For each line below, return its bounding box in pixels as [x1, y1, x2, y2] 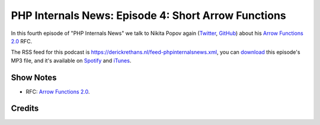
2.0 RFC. [11, 37, 33, 44]
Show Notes [11, 72, 57, 82]
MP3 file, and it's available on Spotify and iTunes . [11, 57, 132, 64]
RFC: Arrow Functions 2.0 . [25, 88, 90, 95]
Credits [11, 104, 39, 114]
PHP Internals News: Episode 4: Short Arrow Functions [11, 9, 287, 22]
